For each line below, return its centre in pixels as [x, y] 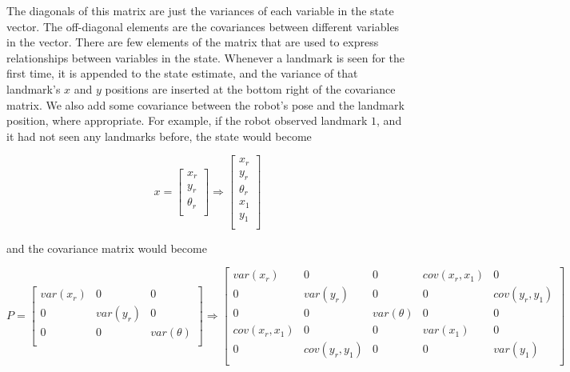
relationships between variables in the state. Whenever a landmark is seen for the [206, 57]
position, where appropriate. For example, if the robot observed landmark [187, 120]
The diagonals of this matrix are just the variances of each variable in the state [200, 10]
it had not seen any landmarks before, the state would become [159, 136]
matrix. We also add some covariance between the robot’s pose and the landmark [205, 104]
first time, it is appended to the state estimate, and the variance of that [182, 73]
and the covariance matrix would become [107, 248]
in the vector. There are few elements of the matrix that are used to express [193, 42]
